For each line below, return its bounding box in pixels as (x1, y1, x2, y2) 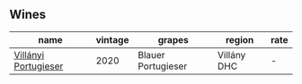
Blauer (138, 48, 165, 61)
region (225, 33, 254, 46)
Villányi (13, 48, 45, 61)
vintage (95, 33, 129, 46)
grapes (157, 33, 189, 46)
